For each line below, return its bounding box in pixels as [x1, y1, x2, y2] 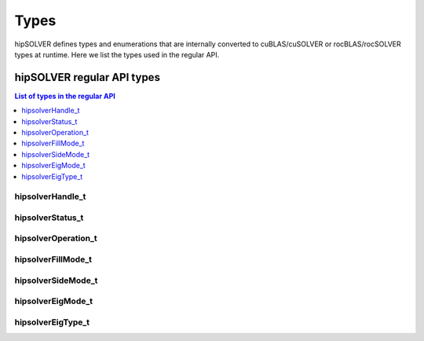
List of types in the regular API [14, 91, 115, 101]
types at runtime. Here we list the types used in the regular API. [14, 49, 220, 59]
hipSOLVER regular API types [14, 71, 161, 84]
